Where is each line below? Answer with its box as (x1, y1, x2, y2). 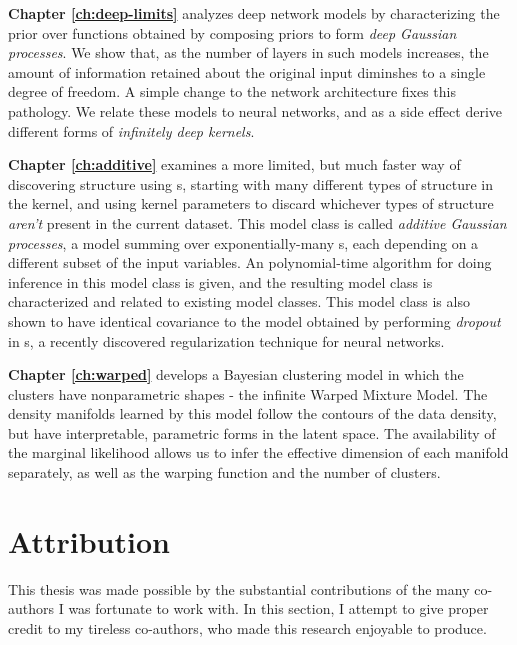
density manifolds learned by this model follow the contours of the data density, (8, 403, 497, 424)
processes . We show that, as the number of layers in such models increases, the (8, 42, 489, 63)
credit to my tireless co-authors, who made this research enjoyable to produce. (8, 617, 487, 638)
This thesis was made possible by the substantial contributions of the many (8, 578, 470, 599)
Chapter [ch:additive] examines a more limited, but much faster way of (8, 154, 461, 175)
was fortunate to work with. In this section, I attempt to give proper (68, 598, 489, 619)
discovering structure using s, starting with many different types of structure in (8, 173, 493, 194)
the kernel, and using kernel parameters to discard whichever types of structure (8, 193, 494, 214)
